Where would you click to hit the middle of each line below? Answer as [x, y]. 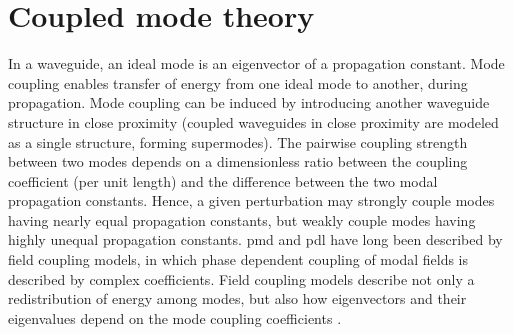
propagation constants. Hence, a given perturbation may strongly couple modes [251, 200]
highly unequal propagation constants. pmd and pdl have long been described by [255, 239]
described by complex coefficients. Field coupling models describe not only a [241, 278]
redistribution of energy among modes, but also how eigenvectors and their [237, 298]
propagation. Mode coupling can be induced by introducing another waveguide [249, 102]
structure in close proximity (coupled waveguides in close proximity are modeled [253, 121]
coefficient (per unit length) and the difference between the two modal [223, 180]
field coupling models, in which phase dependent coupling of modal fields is [238, 259]
